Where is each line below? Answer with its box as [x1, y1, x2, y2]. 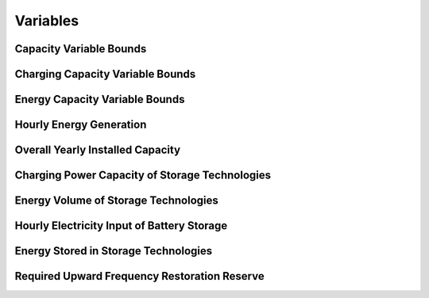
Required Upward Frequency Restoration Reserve [14, 269, 265, 283]
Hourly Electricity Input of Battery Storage [14, 219, 228, 233]
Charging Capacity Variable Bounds [14, 67, 196, 81]
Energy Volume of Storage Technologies [14, 194, 218, 208]
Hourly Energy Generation [14, 118, 147, 132]
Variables [14, 12, 79, 29]
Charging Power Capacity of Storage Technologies [14, 169, 272, 182]
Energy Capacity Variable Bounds [14, 93, 185, 106]
